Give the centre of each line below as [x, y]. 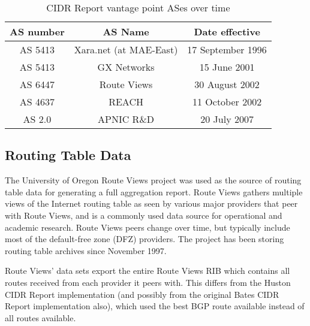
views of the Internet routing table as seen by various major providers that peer [151, 203]
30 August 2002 [227, 84]
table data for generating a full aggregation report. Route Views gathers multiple [154, 191]
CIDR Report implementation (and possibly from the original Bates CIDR [142, 294]
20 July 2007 [227, 119]
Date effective [227, 31]
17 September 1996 [227, 49]
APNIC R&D [126, 119]
